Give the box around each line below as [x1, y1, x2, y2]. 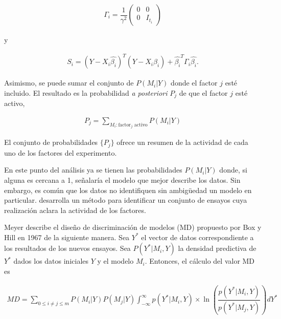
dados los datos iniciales [13, 256, 89, 266]
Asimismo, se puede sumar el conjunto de [4, 77, 134, 88]
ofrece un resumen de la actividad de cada [116, 137, 248, 147]
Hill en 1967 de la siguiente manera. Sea [4, 231, 130, 242]
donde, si [219, 164, 247, 175]
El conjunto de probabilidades [4, 137, 98, 147]
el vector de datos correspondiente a [141, 231, 254, 242]
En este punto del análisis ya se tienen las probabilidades [4, 164, 182, 175]
